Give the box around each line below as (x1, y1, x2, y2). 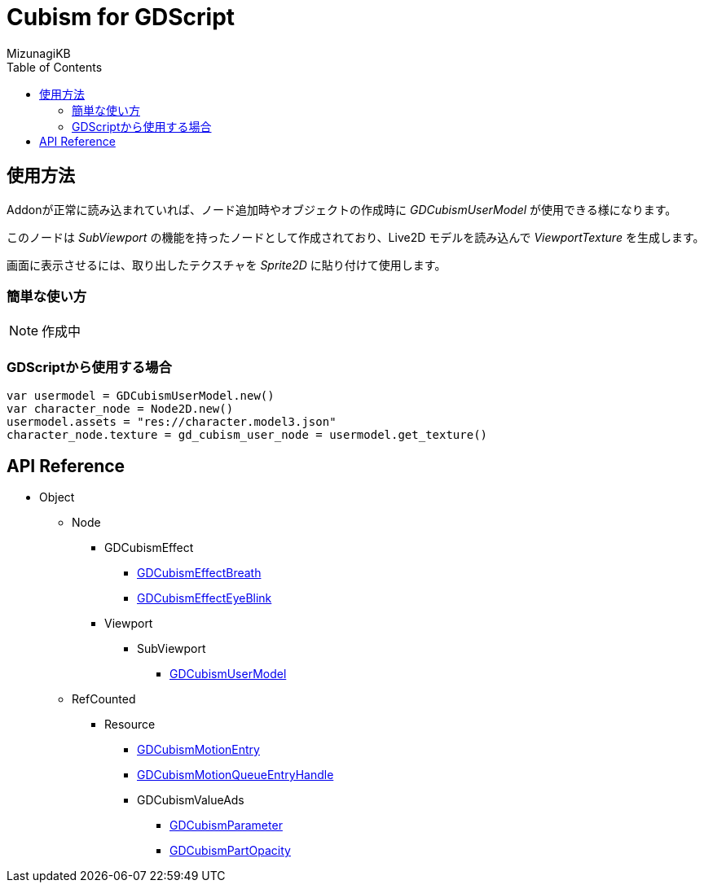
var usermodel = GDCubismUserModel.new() (7, 389, 275, 403)
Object (39, 489, 75, 504)
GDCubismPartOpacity (169, 843, 291, 857)
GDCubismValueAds (137, 792, 244, 807)
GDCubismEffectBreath (137, 565, 262, 580)
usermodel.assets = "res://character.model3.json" (7, 415, 337, 429)
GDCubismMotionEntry (137, 742, 260, 756)
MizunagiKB (7, 46, 71, 60)
